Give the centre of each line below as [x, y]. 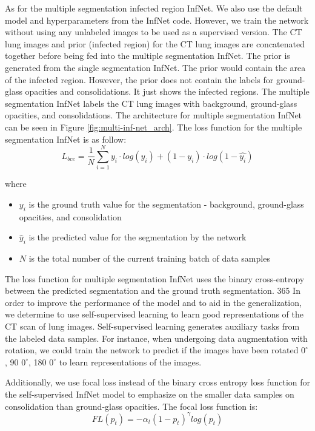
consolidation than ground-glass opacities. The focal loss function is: [131, 406]
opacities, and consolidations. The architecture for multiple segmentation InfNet [154, 115]
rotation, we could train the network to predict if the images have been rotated [152, 350]
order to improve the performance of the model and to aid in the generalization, [153, 302]
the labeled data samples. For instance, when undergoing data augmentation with [156, 338]
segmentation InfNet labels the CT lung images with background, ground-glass [151, 103]
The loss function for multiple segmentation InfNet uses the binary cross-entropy [155, 278]
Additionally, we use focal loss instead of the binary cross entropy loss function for [158, 382]
